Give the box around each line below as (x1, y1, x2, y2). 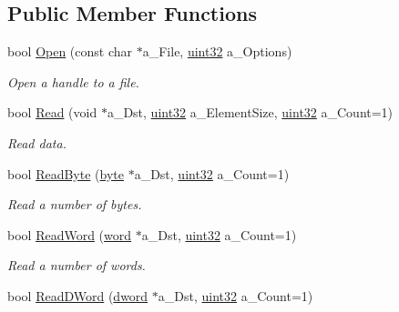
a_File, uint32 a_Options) (142, 42, 292, 61)
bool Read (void (7, 103, 97, 122)
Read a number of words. (7, 256, 146, 275)
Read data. (7, 133, 66, 152)
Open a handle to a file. (7, 72, 139, 91)
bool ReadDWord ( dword (7, 286, 148, 305)
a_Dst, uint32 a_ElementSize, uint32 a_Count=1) (107, 103, 394, 122)
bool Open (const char (7, 42, 133, 61)
